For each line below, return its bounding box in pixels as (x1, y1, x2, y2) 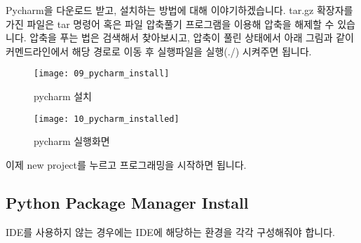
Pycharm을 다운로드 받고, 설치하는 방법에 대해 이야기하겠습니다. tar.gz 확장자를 (6, 3, 353, 17)
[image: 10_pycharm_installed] (34, 113, 179, 124)
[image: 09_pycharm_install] (34, 69, 170, 79)
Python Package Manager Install (6, 191, 249, 213)
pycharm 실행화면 (34, 134, 110, 148)
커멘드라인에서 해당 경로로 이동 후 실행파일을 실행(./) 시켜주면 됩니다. (6, 43, 312, 58)
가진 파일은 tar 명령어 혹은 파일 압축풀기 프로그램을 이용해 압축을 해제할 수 (6, 16, 334, 31)
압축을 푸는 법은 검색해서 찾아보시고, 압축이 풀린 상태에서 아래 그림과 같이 (29, 30, 354, 45)
